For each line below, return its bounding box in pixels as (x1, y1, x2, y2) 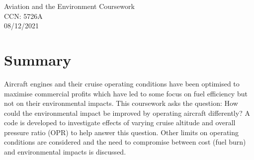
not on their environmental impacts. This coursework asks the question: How (4, 98, 238, 108)
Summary (4, 49, 72, 70)
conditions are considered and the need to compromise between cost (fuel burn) (4, 137, 246, 147)
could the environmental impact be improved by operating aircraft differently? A (4, 107, 250, 118)
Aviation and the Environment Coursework (4, 1, 135, 11)
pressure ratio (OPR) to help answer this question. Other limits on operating (4, 127, 239, 137)
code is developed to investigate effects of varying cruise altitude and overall (4, 117, 236, 128)
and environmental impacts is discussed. (4, 147, 126, 157)
